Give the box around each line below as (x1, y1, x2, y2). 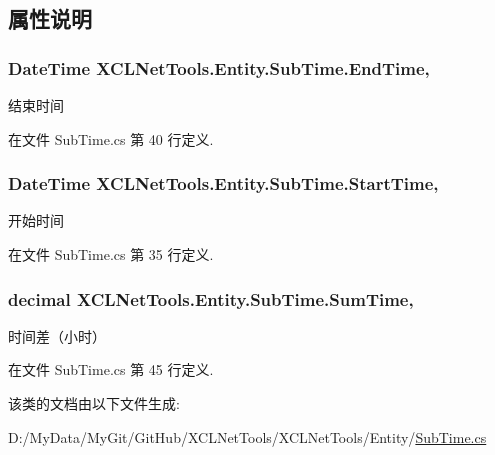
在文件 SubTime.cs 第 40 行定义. (8, 128, 214, 149)
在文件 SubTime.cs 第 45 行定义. (8, 359, 214, 380)
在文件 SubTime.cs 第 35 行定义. (8, 244, 214, 264)
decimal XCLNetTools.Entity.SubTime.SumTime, (8, 286, 414, 311)
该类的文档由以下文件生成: (8, 393, 180, 413)
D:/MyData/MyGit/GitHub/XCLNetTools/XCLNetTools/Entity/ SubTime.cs (8, 426, 487, 447)
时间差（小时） (8, 325, 106, 346)
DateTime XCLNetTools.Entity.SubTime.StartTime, (8, 171, 439, 196)
